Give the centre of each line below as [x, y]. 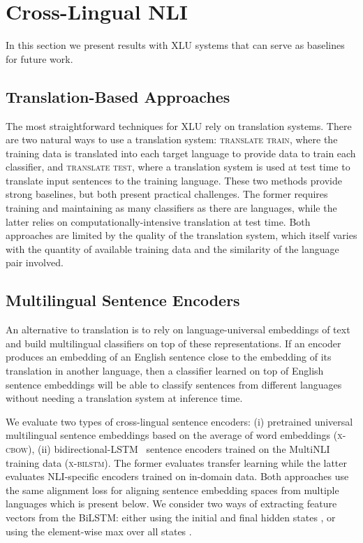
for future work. [39, 58]
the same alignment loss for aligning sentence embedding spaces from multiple [172, 490]
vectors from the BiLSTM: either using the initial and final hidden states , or [171, 517]
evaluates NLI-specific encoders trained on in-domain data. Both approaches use [177, 476]
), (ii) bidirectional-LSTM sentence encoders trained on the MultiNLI [179, 449]
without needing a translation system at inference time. [124, 398]
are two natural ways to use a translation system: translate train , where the [172, 139]
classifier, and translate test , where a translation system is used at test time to [178, 167]
